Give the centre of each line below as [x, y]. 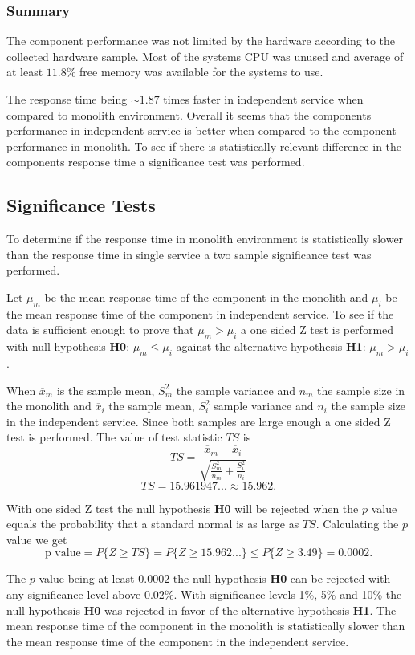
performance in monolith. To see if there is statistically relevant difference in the [204, 146]
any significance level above [74, 594]
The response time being [67, 99]
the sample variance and [236, 390]
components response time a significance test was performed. [156, 162]
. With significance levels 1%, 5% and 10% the [288, 594]
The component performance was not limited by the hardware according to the [201, 41]
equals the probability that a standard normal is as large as [153, 524]
